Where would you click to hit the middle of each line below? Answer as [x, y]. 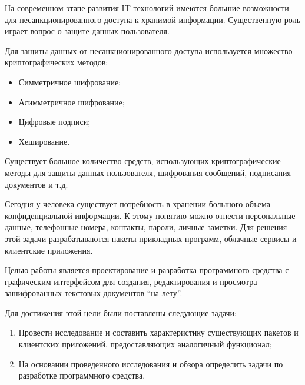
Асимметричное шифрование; [72, 102]
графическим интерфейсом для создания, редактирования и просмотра [131, 281]
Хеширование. [44, 141]
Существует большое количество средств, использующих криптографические [143, 161]
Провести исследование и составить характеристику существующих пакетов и [158, 332]
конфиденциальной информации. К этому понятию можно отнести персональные [150, 215]
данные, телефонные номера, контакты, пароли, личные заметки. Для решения [146, 227]
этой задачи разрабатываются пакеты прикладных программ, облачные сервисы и [151, 238]
